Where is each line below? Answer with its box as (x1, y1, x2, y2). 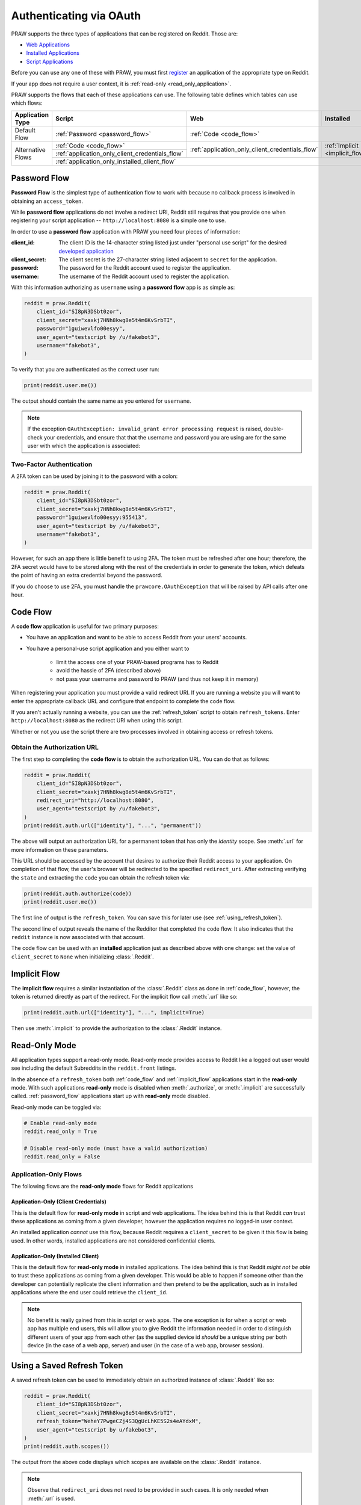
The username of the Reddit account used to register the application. (58, 273, 230, 280)
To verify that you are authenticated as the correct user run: (11, 366, 159, 373)
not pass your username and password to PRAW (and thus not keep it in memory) (56, 675, 259, 683)
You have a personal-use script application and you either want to (26, 645, 190, 652)
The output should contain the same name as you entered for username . (11, 397, 192, 405)
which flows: (11, 99, 43, 107)
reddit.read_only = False (23, 1153, 100, 1160)
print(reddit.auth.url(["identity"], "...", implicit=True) (23, 1009, 205, 1016)
